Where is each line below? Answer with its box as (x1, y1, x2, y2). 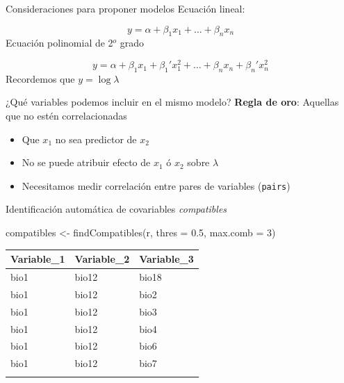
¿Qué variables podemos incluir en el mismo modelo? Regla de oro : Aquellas (6, 95, 339, 109)
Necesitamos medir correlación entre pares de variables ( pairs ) (22, 178, 290, 193)
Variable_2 (74, 252, 130, 266)
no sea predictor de (55, 131, 137, 146)
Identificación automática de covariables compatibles (6, 202, 227, 216)
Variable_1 (10, 252, 65, 266)
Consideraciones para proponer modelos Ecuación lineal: (6, 1, 245, 15)
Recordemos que (6, 71, 75, 85)
